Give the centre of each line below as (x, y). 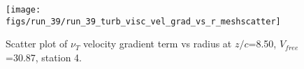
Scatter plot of (37, 44)
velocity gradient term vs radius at (158, 44)
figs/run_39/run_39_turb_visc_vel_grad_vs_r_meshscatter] (143, 21)
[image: (23, 10)
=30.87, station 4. (44, 57)
